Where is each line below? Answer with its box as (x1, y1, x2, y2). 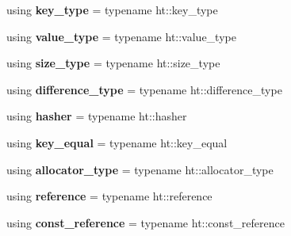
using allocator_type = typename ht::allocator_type (6, 161, 274, 177)
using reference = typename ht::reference (6, 188, 213, 204)
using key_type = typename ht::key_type (6, 2, 218, 17)
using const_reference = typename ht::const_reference (6, 214, 285, 230)
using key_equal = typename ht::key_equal (6, 134, 228, 150)
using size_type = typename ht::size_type (6, 55, 220, 71)
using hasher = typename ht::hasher (6, 108, 187, 124)
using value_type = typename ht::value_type (6, 28, 236, 44)
